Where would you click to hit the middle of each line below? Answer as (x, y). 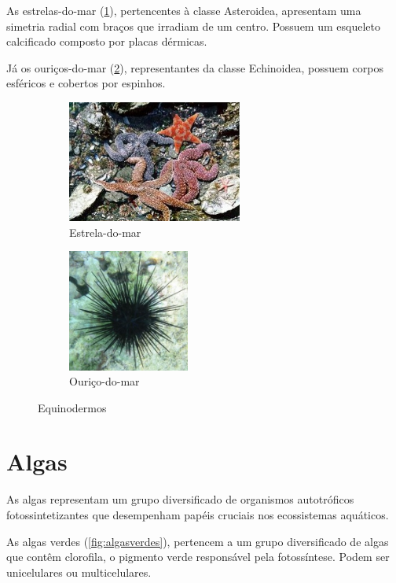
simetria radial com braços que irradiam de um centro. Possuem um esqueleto (193, 26)
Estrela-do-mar (105, 232)
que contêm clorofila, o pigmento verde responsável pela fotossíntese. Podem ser (198, 557)
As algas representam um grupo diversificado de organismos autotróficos (180, 499)
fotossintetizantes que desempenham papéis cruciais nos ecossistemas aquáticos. (198, 515)
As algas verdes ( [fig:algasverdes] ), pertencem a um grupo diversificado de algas (198, 541)
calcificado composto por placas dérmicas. (107, 41)
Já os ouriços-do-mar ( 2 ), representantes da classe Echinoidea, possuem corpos (195, 67)
